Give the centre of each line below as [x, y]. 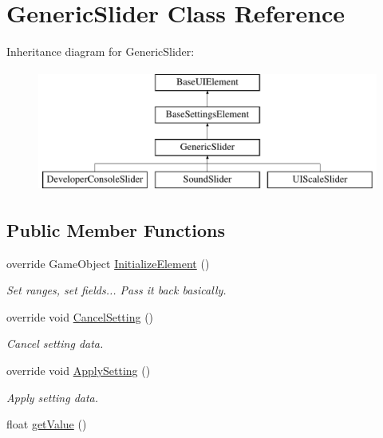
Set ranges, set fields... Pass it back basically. [116, 290]
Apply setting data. [53, 397]
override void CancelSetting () [80, 316]
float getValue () [47, 424]
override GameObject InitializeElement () [108, 263]
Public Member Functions [116, 229]
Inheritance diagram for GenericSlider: [101, 51]
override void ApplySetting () [79, 371]
